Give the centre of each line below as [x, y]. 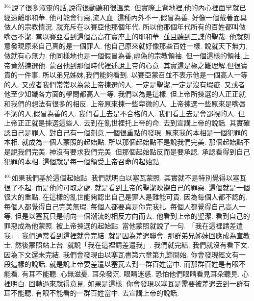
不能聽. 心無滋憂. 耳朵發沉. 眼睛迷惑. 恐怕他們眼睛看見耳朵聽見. [138, 274]
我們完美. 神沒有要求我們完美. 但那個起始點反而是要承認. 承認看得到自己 [134, 151]
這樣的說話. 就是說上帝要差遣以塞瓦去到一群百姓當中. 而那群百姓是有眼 [125, 264]
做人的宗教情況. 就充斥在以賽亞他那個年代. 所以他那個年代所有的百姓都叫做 [125, 27]
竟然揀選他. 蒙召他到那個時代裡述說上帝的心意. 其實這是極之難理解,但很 [126, 65]
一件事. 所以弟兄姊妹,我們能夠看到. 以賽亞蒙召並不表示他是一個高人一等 [132, 75]
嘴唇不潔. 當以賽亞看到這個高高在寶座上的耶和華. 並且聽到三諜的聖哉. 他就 [124, 36]
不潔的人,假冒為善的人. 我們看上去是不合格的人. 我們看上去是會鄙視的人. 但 [125, 113]
